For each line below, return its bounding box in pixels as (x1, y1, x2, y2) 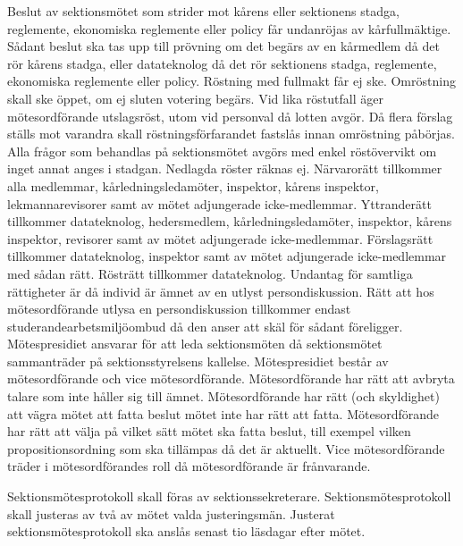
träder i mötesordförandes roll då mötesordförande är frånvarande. (7, 457, 371, 475)
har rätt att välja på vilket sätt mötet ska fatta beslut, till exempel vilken (7, 422, 411, 441)
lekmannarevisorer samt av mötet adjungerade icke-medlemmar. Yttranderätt (7, 194, 432, 213)
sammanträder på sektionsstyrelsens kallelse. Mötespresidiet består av (7, 351, 389, 370)
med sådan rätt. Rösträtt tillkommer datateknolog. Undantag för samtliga (7, 264, 413, 282)
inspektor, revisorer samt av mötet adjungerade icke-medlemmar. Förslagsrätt (7, 229, 434, 248)
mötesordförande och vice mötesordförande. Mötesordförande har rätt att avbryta (7, 369, 455, 388)
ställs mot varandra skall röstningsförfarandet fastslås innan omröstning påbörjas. (7, 124, 455, 143)
